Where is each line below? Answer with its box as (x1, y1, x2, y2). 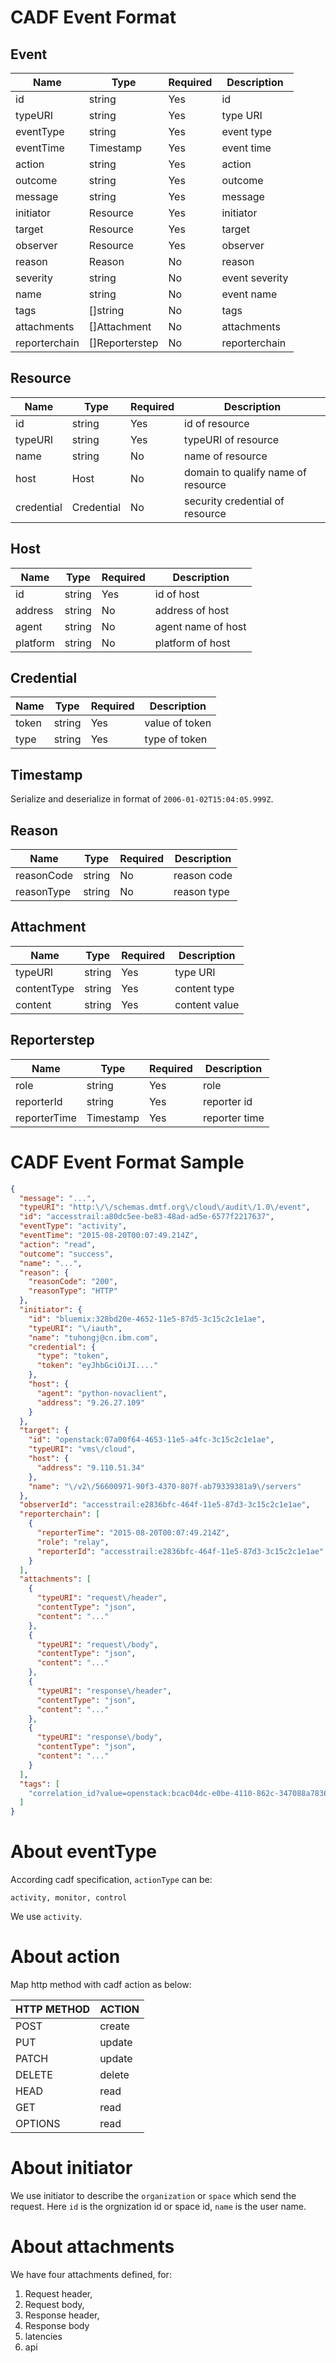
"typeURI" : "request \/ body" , (36, 1639, 159, 1650)
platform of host (154, 636, 231, 650)
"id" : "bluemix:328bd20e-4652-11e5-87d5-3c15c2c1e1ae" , (28, 1314, 267, 1324)
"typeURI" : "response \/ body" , (36, 1732, 163, 1743)
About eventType (10, 1841, 158, 1863)
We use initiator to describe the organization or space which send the (10, 2189, 297, 2201)
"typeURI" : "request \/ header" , (36, 1593, 168, 1603)
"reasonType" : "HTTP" (28, 1286, 118, 1296)
